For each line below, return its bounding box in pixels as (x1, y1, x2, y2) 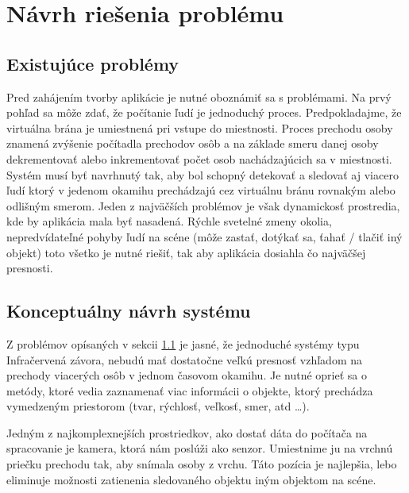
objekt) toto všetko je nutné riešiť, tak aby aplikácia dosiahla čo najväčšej (6, 244, 366, 260)
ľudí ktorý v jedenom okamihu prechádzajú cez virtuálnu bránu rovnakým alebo (6, 182, 395, 198)
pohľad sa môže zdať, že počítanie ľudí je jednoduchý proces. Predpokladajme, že (6, 104, 402, 121)
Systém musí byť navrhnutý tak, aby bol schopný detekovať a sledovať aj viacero (6, 166, 399, 183)
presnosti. (6, 260, 53, 276)
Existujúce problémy (6, 51, 179, 75)
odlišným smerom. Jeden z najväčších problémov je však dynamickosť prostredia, (6, 197, 400, 214)
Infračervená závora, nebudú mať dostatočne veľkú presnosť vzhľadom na (6, 351, 363, 368)
